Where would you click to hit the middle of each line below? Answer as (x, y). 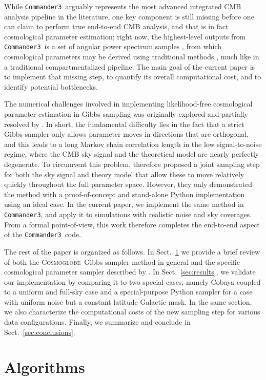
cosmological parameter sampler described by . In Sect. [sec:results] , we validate (130, 272)
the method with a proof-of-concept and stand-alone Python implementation (125, 194)
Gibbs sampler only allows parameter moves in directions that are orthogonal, (127, 134)
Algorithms (45, 367)
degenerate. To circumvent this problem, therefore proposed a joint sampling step (132, 164)
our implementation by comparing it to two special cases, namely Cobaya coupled (132, 281)
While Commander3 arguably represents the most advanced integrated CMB (123, 6)
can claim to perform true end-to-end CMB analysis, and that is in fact (116, 26)
